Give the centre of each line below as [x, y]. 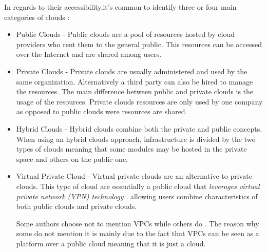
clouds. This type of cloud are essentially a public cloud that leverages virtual [138, 186]
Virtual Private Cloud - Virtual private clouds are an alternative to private [134, 176]
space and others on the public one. [72, 159]
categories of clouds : [37, 17]
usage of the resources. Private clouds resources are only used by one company [139, 101]
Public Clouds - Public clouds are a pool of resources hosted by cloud [125, 34]
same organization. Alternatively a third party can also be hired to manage [135, 81]
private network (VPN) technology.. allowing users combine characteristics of [137, 196]
